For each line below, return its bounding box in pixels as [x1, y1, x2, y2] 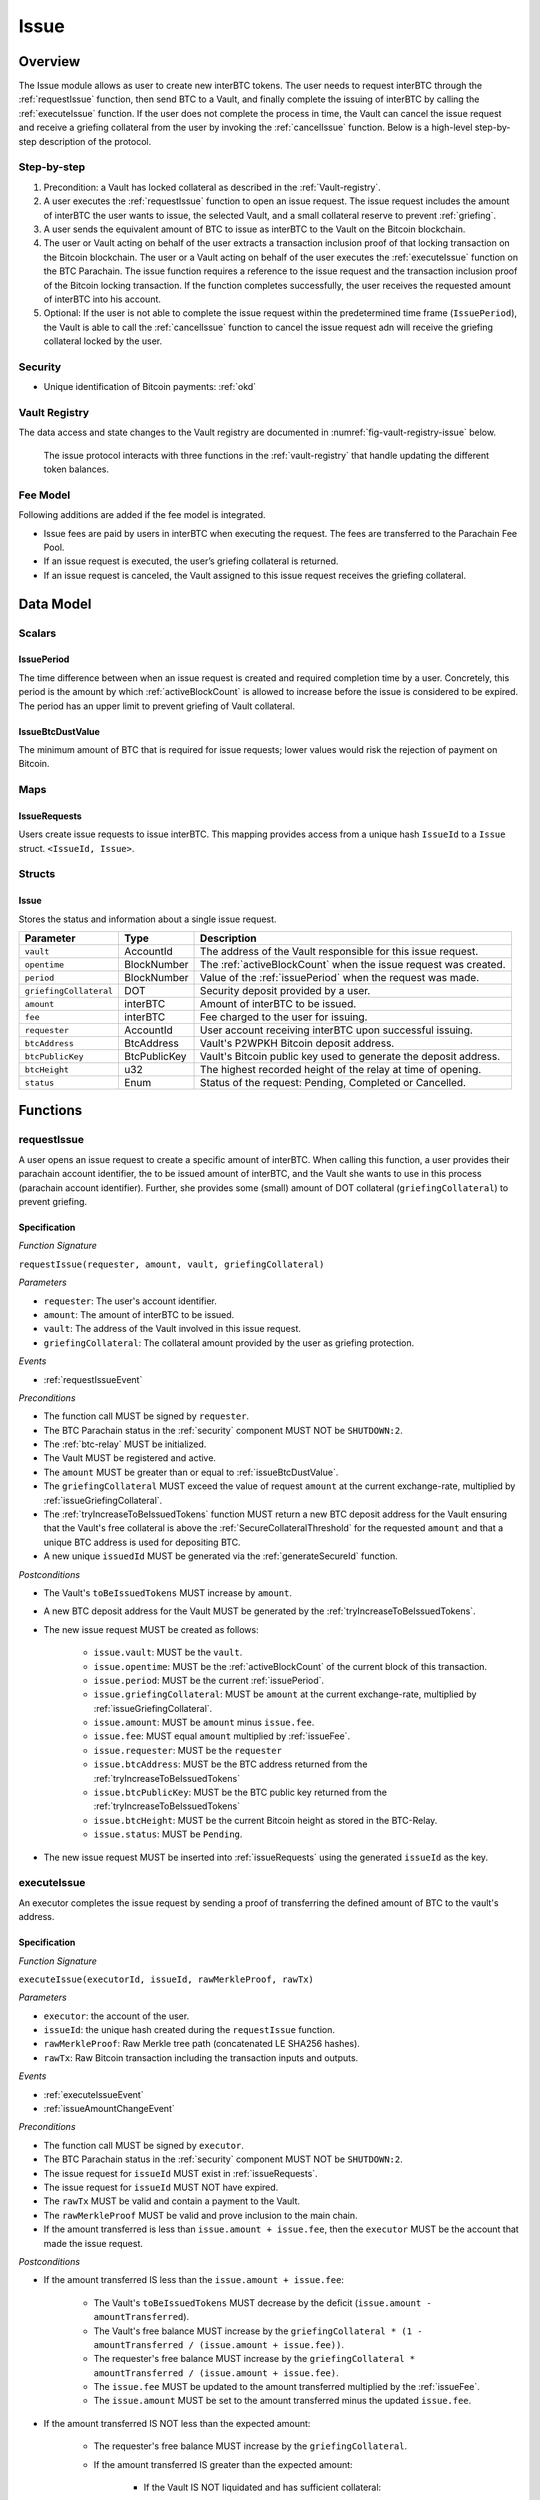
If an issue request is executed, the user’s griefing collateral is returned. [43, 555, 339, 567]
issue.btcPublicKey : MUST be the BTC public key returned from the [93, 1786, 387, 1799]
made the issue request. [43, 2237, 144, 2249]
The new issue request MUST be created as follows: [43, 1623, 259, 1635]
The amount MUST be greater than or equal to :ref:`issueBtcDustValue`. [43, 1466, 339, 1478]
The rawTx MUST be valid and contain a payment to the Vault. [43, 2195, 300, 2207]
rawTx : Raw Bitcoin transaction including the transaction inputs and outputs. [43, 2051, 359, 2064]
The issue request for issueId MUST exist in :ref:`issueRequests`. [43, 2167, 319, 2179]
